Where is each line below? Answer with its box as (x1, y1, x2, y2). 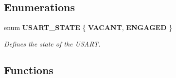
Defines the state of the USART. (4, 38, 101, 48)
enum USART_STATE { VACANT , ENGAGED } (4, 22, 173, 32)
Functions (4, 62, 53, 77)
